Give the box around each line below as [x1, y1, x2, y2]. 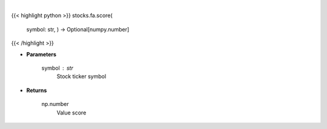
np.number [41, 101, 69, 108]
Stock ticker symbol [56, 73, 107, 80]
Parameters [26, 50, 57, 58]
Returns [26, 87, 47, 94]
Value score [56, 109, 87, 116]
